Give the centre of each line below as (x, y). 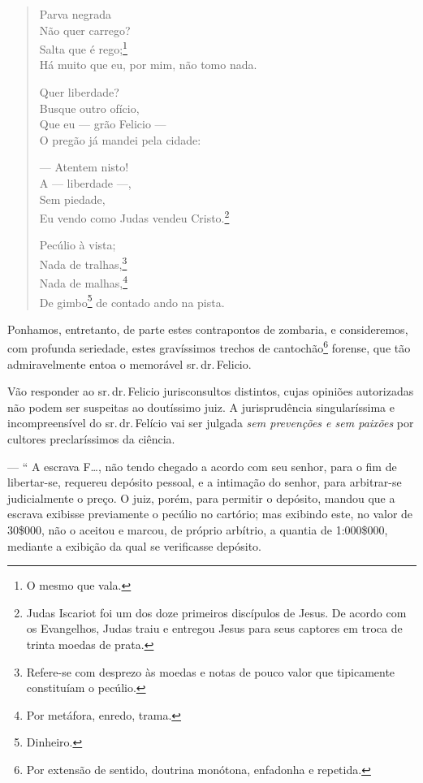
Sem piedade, (72, 199)
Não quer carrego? (85, 30)
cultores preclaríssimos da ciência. (91, 439)
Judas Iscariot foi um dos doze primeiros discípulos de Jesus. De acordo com (216, 612)
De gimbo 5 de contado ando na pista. (132, 301)
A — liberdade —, (85, 183)
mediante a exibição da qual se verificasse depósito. (134, 545)
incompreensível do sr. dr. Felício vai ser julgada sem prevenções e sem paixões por (211, 423)
